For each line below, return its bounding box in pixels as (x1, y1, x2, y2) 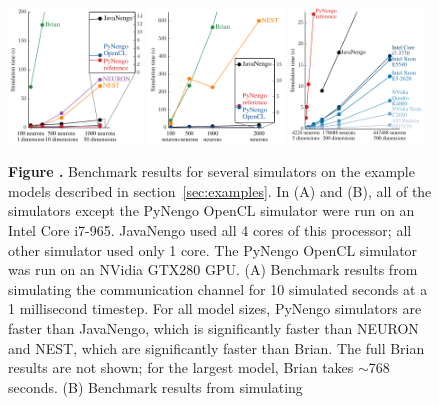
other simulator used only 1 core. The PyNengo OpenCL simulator (8, 239, 418, 260)
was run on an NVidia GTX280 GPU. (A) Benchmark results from (8, 259, 418, 280)
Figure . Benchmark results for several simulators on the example (8, 161, 415, 182)
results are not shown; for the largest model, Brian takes (8, 357, 354, 378)
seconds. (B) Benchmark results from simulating (8, 376, 303, 397)
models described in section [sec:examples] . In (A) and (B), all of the (8, 180, 432, 201)
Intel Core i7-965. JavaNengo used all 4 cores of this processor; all (8, 220, 412, 241)
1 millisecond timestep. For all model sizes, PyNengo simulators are (8, 298, 422, 319)
